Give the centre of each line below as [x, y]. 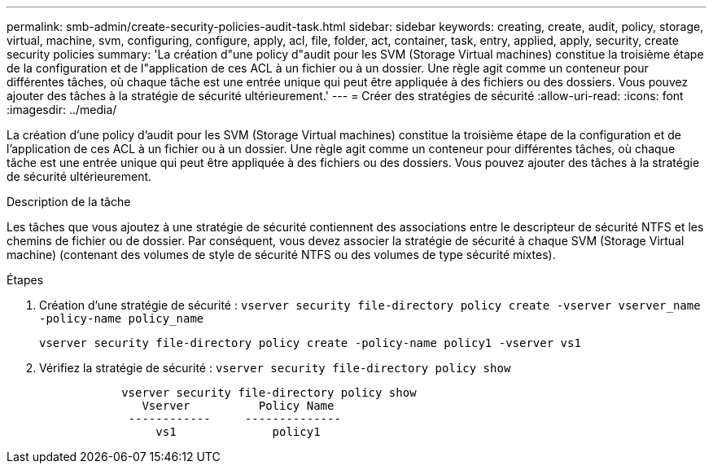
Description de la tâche [69, 202]
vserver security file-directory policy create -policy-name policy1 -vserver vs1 [310, 343]
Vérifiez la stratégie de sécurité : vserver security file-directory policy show [275, 368]
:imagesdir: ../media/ [62, 110]
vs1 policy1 [238, 432]
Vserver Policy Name [238, 406]
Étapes [25, 280]
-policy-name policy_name [122, 318]
